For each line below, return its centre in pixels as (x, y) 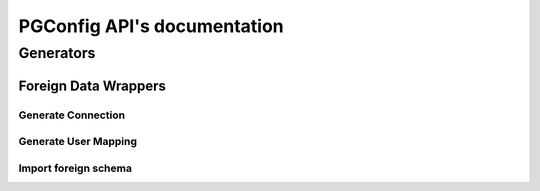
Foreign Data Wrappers (92, 85)
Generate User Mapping (78, 142)
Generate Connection (71, 115)
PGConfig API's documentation (151, 26)
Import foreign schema (75, 168)
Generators (57, 53)
